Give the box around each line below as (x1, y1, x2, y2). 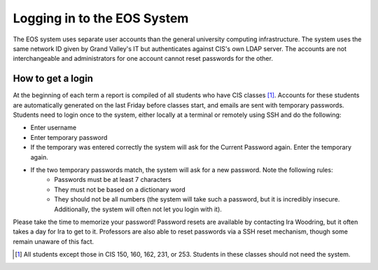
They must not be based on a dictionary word (54, 185, 185, 194)
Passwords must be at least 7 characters (54, 176, 171, 184)
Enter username (30, 123, 77, 132)
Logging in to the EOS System (13, 10, 189, 26)
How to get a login (13, 73, 94, 85)
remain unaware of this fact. (13, 237, 94, 246)
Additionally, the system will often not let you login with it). (54, 205, 222, 213)
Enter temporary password (30, 133, 108, 141)
